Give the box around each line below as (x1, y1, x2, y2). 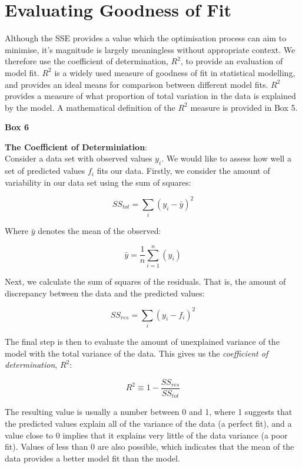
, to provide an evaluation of (180, 55, 283, 67)
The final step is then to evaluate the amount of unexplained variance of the (5, 335, 280, 348)
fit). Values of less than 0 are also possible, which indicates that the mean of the (5, 440, 294, 453)
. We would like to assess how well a (161, 152, 291, 164)
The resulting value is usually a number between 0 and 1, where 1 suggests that (5, 406, 293, 418)
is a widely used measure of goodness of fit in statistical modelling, (54, 66, 296, 78)
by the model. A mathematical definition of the (5, 101, 175, 113)
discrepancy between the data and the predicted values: (5, 286, 205, 299)
